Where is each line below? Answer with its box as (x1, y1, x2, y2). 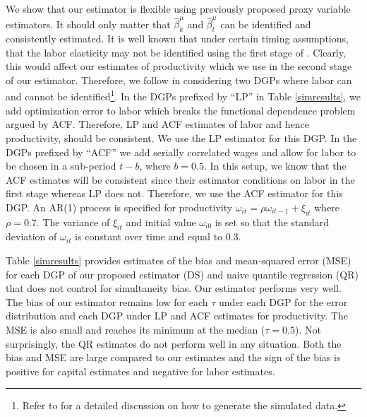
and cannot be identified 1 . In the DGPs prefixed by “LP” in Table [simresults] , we (6, 87, 361, 104)
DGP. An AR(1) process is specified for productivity (6, 199, 233, 214)
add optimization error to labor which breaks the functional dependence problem (6, 102, 356, 117)
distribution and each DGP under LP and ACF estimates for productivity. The (6, 308, 348, 323)
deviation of (6, 229, 57, 244)
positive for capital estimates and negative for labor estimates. (6, 363, 275, 378)
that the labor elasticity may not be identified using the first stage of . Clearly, (6, 45, 346, 59)
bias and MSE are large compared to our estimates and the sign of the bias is (6, 350, 341, 365)
